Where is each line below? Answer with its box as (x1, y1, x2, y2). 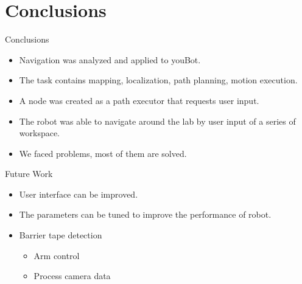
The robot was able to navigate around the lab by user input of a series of (19, 114, 296, 127)
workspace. (19, 126, 60, 139)
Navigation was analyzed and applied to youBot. (19, 53, 201, 66)
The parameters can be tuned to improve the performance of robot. (19, 208, 272, 221)
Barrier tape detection (19, 229, 102, 241)
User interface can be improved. (19, 187, 138, 200)
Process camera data (33, 269, 111, 282)
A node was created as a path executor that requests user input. (19, 94, 259, 106)
